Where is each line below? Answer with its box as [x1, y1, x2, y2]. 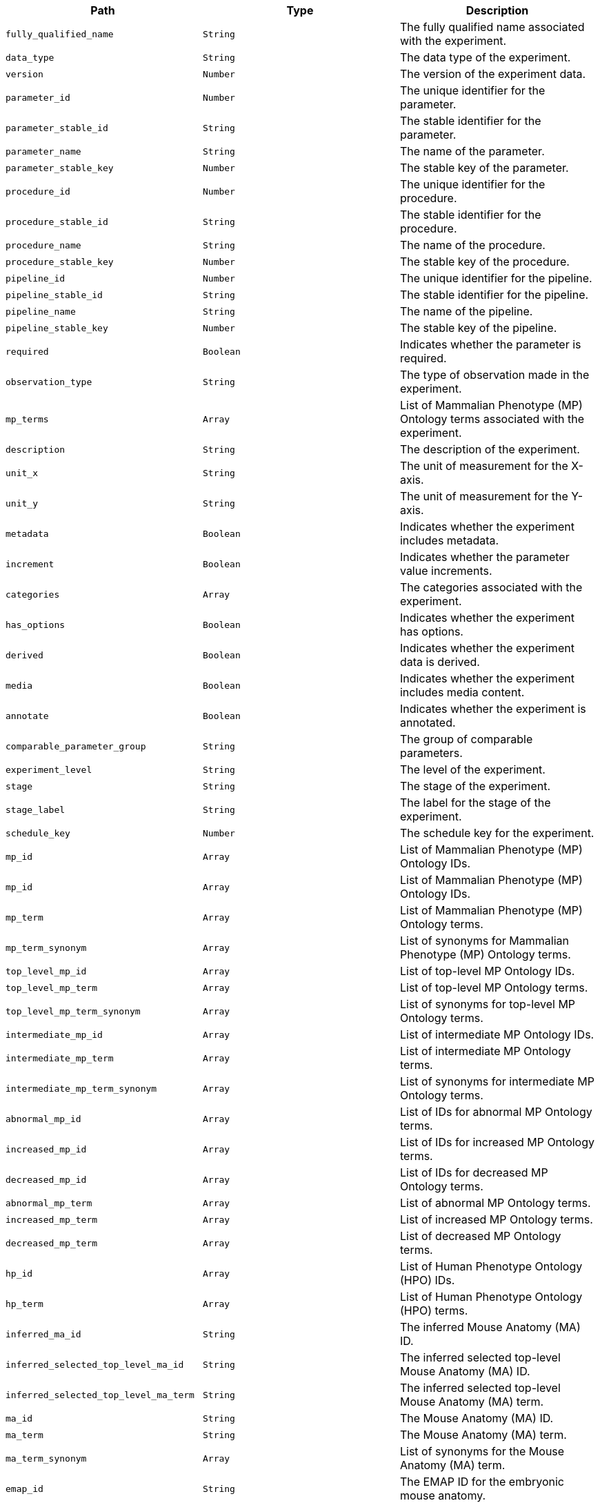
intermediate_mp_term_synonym [6, 1083, 157, 1094]
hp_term [6, 1298, 43, 1309]
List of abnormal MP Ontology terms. [399, 1196, 591, 1210]
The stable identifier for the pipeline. [399, 288, 589, 302]
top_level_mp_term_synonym [6, 1005, 141, 1016]
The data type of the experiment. [399, 50, 571, 64]
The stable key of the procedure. [399, 255, 570, 268]
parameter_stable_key [6, 162, 114, 173]
